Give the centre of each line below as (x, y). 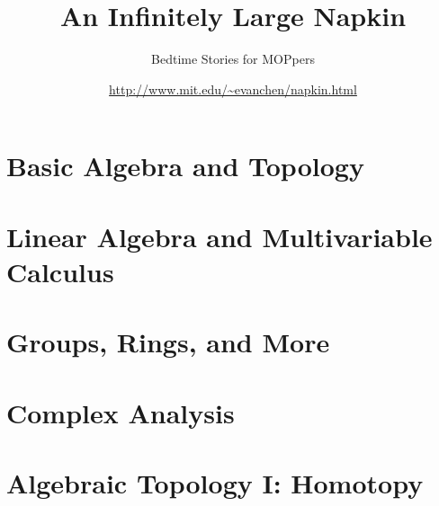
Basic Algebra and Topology (185, 166)
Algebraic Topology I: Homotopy (215, 483)
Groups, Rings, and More (168, 342)
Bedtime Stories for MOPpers (233, 59)
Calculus (60, 271)
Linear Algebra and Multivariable (219, 236)
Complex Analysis (121, 412)
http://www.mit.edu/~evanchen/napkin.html (233, 89)
